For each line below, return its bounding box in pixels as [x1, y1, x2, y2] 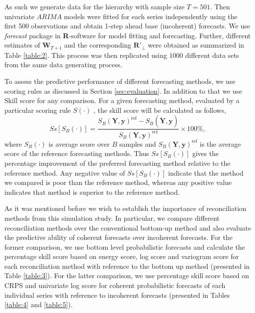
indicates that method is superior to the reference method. [4, 186, 180, 197]
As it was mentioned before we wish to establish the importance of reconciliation [4, 203, 247, 213]
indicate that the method [168, 167, 244, 178]
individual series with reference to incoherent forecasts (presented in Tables [4, 289, 230, 300]
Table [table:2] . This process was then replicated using [4, 50, 167, 60]
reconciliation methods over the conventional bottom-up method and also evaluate [4, 222, 251, 233]
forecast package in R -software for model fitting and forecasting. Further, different [4, 30, 251, 40]
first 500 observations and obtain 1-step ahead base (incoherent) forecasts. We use [4, 21, 251, 31]
